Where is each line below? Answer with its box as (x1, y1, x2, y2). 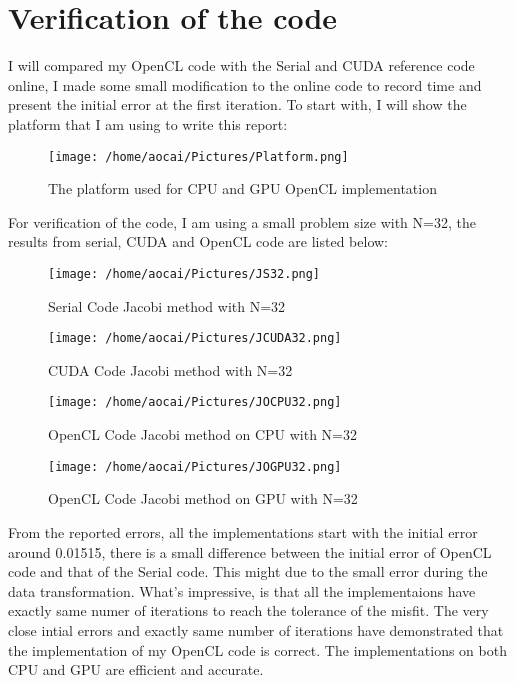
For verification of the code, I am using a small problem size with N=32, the (8, 211, 476, 232)
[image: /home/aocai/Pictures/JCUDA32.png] (48, 331, 342, 346)
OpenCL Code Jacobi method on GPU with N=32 (48, 488, 358, 509)
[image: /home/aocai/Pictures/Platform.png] (48, 149, 349, 164)
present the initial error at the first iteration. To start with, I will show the (8, 94, 467, 115)
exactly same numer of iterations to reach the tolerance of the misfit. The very (8, 600, 489, 621)
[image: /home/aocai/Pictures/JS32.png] (48, 266, 321, 281)
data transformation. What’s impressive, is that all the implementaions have (8, 580, 476, 601)
